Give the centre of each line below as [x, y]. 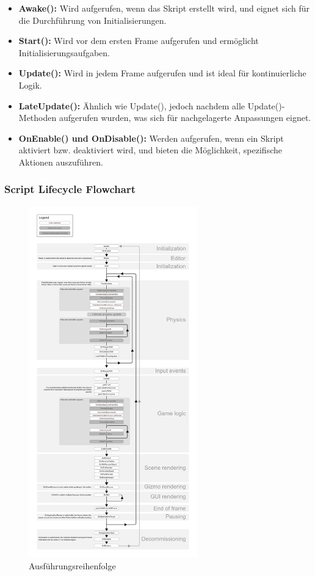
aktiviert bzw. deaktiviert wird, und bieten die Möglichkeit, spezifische [150, 150]
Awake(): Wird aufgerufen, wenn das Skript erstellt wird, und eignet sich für [164, 8]
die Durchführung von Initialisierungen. [92, 20]
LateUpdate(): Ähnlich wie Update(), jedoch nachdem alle [132, 105]
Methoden [38, 118]
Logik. [30, 85]
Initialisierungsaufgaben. [64, 52]
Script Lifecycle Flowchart [70, 189]
